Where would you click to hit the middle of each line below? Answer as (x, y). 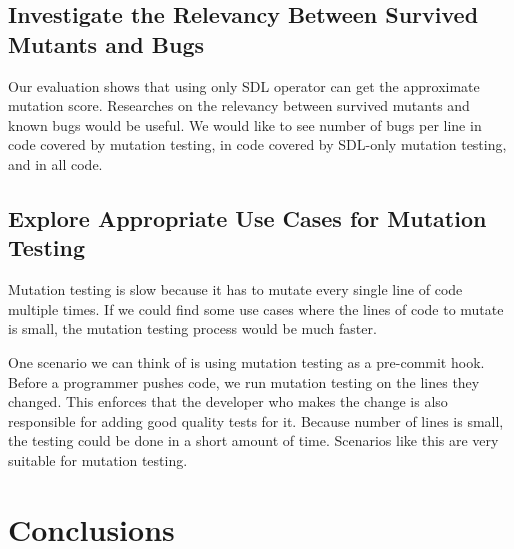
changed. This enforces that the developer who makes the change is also (228, 401)
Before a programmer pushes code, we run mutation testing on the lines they (244, 381)
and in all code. (55, 163)
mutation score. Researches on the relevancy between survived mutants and (239, 105)
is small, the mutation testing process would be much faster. (192, 328)
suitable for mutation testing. (98, 459)
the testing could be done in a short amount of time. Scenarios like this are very (253, 440)
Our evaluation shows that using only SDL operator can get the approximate (244, 85)
